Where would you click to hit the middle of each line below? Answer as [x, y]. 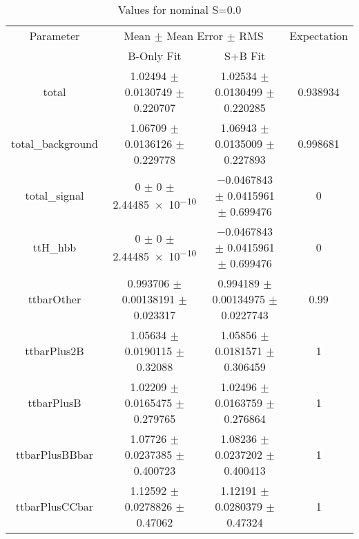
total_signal [55, 195]
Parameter [55, 36]
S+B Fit [245, 56]
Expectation [319, 36]
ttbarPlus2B [55, 351]
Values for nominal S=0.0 [179, 9]
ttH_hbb [55, 247]
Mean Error [195, 36]
